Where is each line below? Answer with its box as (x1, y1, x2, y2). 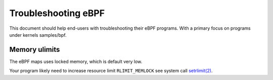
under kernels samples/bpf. (9, 32, 67, 38)
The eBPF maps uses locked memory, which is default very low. (9, 58, 143, 64)
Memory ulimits (9, 45, 60, 54)
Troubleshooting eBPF (9, 8, 105, 19)
